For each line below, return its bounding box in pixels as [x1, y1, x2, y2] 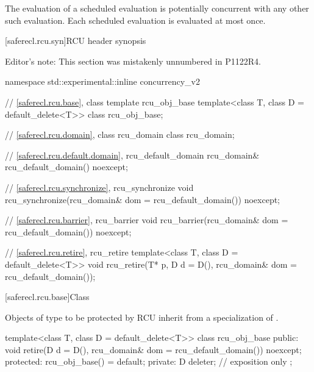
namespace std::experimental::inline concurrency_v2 [5, 75, 200, 88]
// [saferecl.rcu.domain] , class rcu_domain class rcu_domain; [5, 128, 235, 141]
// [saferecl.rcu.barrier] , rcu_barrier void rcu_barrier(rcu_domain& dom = [5, 213, 288, 226]
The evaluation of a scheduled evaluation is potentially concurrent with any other [5, 2, 309, 14]
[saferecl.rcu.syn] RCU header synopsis [5, 34, 146, 47]
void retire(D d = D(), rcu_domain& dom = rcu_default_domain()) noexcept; [5, 343, 302, 356]
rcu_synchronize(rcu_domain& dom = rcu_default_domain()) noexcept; [5, 193, 280, 206]
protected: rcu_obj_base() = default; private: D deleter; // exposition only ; [5, 355, 293, 368]
